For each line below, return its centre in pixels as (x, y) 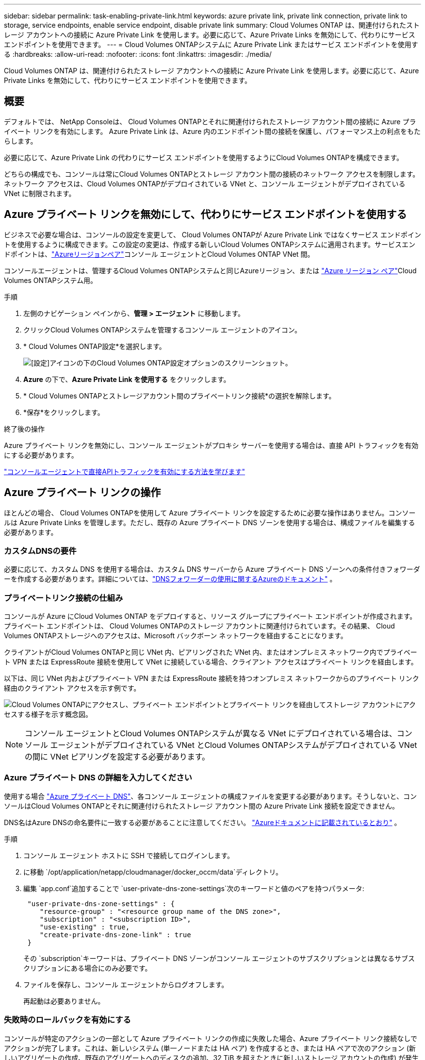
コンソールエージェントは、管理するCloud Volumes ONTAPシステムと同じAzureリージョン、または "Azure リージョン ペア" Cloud (210, 270)
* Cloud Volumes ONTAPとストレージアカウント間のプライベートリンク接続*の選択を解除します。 (180, 396)
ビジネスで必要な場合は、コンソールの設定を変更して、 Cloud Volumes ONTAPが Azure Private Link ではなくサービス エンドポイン (212, 234)
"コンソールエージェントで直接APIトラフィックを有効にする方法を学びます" (124, 471)
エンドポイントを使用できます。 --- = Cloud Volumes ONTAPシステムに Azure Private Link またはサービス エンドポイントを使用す (211, 44)
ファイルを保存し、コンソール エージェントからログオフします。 (126, 984)
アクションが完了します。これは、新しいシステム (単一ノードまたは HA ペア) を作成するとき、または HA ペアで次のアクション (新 (210, 1048)
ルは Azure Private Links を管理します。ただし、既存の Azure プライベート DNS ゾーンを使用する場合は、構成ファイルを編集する (210, 522)
